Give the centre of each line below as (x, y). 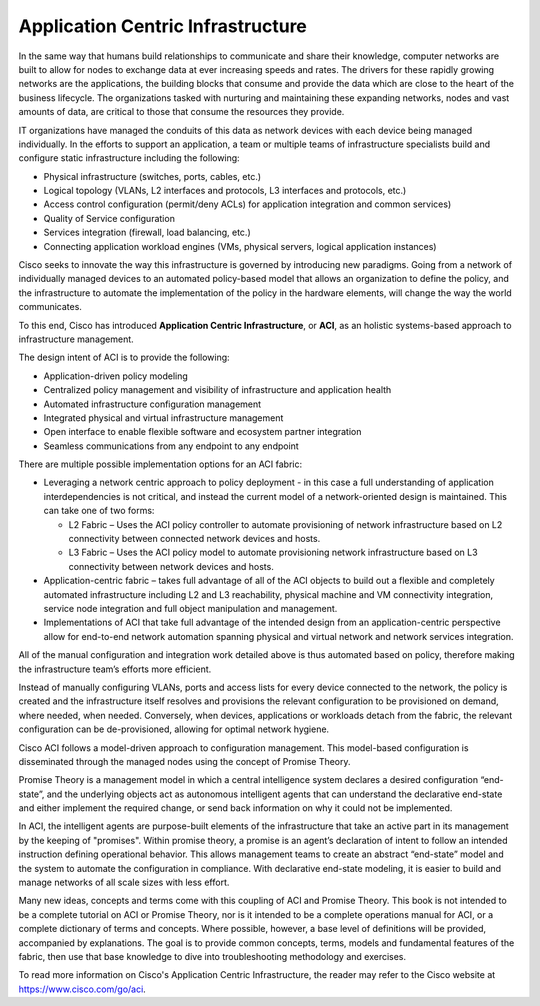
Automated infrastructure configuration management (152, 404)
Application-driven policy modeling (116, 376)
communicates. (50, 307)
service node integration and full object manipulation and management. (190, 608)
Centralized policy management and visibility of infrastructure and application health (217, 390)
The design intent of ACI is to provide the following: (124, 357)
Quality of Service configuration (109, 218)
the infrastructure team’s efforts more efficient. (115, 669)
